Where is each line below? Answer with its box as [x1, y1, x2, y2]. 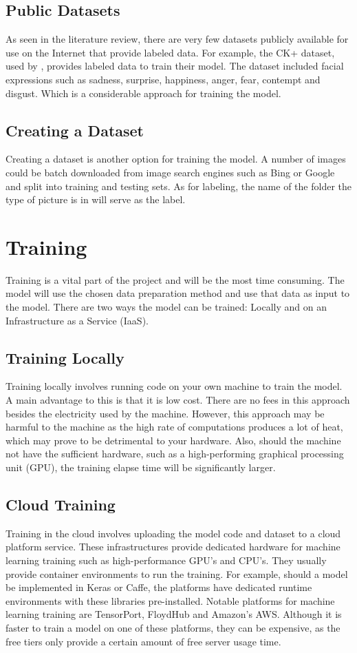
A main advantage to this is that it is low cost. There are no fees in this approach [6, 393, 350, 407]
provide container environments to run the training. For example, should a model [6, 566, 348, 581]
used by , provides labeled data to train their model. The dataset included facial [6, 59, 344, 73]
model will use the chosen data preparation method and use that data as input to [6, 286, 350, 300]
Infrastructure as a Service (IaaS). [6, 313, 149, 327]
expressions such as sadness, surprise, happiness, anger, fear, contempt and [6, 72, 321, 86]
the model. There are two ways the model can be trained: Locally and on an [6, 300, 327, 314]
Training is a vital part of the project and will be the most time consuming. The [6, 272, 345, 287]
